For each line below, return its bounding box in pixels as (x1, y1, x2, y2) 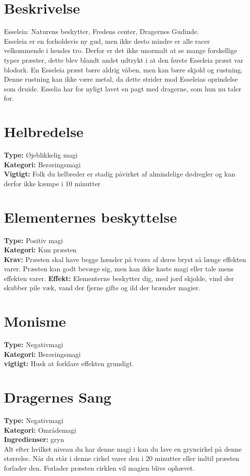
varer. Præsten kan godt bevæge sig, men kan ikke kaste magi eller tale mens (4, 264, 234, 274)
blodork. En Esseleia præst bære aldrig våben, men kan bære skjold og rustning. (4, 64, 243, 74)
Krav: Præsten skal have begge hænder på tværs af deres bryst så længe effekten (4, 254, 246, 264)
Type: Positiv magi (4, 235, 63, 245)
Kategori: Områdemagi (4, 424, 77, 435)
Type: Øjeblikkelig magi (4, 150, 78, 159)
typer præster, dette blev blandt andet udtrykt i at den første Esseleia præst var (4, 54, 244, 65)
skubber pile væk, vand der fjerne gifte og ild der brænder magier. (4, 282, 200, 293)
